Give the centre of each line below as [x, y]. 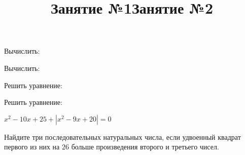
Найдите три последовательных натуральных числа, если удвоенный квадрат [123, 137]
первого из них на [32, 147]
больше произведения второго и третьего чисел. [145, 147]
